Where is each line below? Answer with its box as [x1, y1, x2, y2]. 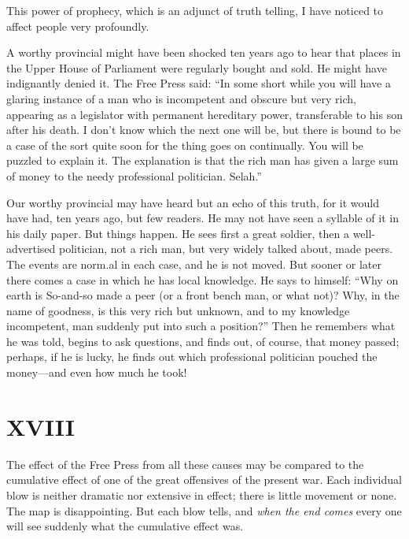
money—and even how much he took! [6, 364, 187, 381]
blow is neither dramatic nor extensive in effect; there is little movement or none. [6, 486, 397, 503]
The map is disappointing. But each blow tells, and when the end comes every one [6, 502, 402, 519]
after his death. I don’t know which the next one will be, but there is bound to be [6, 121, 401, 138]
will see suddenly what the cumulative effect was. [6, 518, 244, 534]
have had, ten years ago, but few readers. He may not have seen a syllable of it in [6, 210, 399, 226]
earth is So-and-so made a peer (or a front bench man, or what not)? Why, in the [6, 287, 400, 303]
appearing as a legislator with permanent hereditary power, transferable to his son [6, 106, 403, 122]
